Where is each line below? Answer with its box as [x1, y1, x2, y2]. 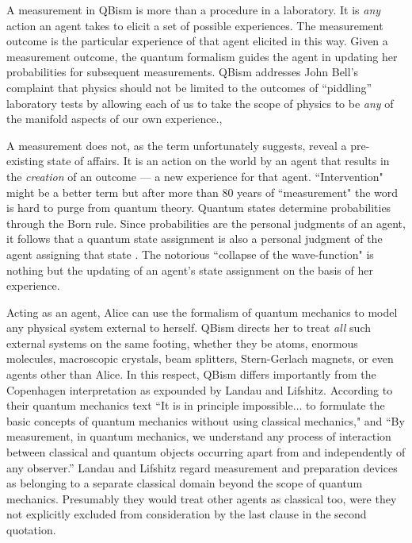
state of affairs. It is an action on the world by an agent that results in [47, 152, 390, 169]
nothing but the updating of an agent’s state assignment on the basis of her [6, 261, 373, 278]
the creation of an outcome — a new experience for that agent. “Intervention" [6, 168, 383, 184]
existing [6, 152, 44, 169]
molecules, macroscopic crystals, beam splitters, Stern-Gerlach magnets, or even [6, 350, 394, 367]
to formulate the [306, 397, 385, 414]
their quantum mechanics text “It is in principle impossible [6, 397, 293, 414]
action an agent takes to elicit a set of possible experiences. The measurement [6, 17, 383, 33]
